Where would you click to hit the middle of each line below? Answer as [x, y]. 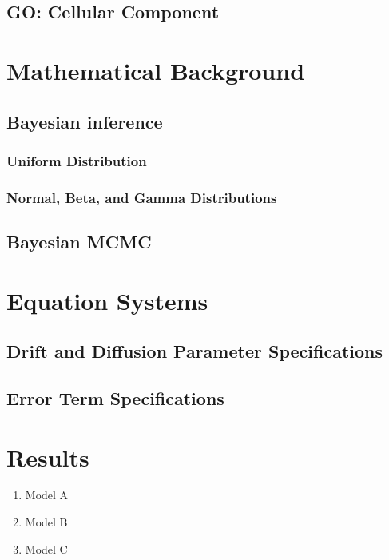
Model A [47, 495]
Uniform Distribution [77, 160]
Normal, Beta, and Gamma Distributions [142, 197]
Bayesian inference [85, 121]
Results [48, 457]
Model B [46, 522]
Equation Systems [107, 300]
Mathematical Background [156, 70]
